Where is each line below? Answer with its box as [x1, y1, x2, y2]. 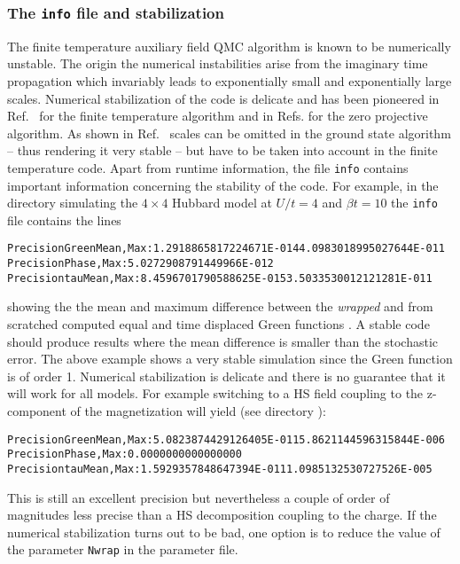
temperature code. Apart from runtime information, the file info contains [7, 158, 409, 176]
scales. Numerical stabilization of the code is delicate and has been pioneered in [7, 89, 440, 107]
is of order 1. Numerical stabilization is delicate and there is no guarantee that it [7, 366, 446, 385]
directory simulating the [7, 193, 138, 212]
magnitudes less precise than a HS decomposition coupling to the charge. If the [7, 505, 437, 524]
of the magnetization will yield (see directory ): [70, 401, 326, 419]
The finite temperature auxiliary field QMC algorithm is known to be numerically [7, 36, 451, 55]
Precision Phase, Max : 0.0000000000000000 [7, 448, 242, 461]
